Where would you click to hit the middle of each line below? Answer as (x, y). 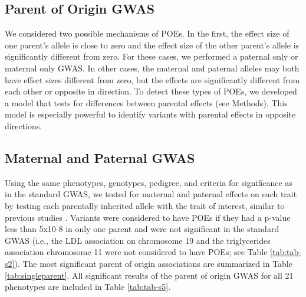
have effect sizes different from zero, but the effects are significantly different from (152, 79)
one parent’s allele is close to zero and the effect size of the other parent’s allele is (152, 45)
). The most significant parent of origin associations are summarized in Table (153, 263)
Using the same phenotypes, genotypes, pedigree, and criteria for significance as (149, 182)
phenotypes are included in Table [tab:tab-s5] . (88, 287)
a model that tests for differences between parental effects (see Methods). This (146, 102)
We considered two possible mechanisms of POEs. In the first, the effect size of (147, 33)
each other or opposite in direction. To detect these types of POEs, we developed (151, 91)
